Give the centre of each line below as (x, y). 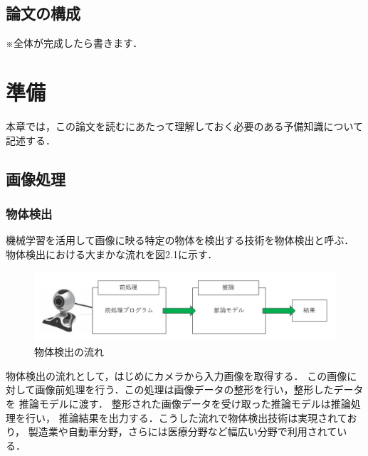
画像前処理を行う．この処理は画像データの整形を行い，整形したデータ (199, 389)
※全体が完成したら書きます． (74, 43)
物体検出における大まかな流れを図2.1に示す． (112, 254)
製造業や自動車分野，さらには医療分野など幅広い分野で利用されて (183, 431)
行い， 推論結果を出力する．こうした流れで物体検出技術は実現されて (186, 417)
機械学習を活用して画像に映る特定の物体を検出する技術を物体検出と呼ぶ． (180, 240)
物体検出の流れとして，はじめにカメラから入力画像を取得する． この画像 (177, 375)
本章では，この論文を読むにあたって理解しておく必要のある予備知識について (185, 126)
